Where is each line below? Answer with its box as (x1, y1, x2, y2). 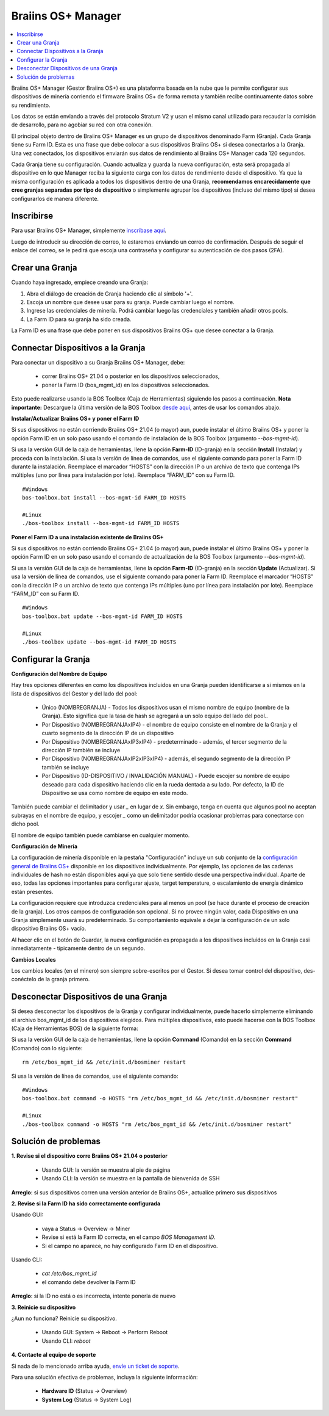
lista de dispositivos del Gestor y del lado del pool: (11, 690, 138, 697)
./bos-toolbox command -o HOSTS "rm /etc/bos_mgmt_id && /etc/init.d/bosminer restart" (22, 1120, 292, 1128)
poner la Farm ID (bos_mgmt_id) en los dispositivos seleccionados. (41, 381, 210, 388)
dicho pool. (11, 820, 40, 827)
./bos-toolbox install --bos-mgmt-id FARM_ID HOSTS (22, 520, 180, 527)
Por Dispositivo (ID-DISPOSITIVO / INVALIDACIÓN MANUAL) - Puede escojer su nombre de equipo (41, 772, 290, 780)
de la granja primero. (37, 976, 90, 983)
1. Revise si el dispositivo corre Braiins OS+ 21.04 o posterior (11, 1152, 168, 1160)
